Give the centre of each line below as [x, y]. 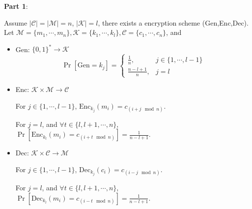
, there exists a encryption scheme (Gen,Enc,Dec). [173, 22]
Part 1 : [16, 6]
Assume [16, 22]
